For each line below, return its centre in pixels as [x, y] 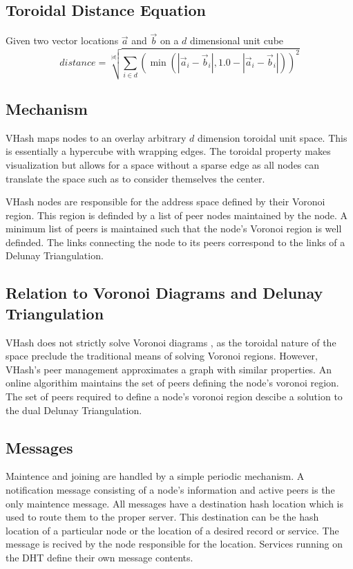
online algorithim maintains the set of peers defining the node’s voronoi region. [172, 383]
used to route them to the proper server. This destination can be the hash [162, 517]
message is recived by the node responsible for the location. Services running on [174, 544]
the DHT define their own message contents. [99, 557]
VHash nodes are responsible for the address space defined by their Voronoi [165, 202]
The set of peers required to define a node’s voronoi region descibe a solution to [174, 397]
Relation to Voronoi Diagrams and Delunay [164, 293]
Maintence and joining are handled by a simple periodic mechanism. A [155, 476]
